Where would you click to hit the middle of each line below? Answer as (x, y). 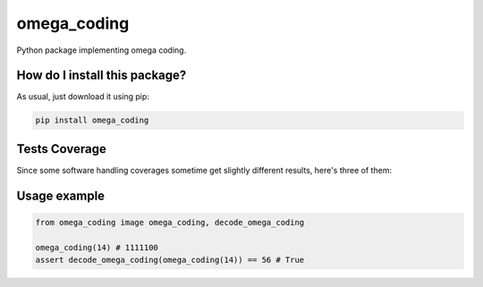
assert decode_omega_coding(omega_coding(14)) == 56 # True (170, 260)
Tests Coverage (61, 149)
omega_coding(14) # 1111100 (97, 247)
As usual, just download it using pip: (83, 97)
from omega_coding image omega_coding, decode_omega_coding (170, 222)
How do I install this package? (102, 76)
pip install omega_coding (92, 120)
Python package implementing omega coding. (102, 50)
